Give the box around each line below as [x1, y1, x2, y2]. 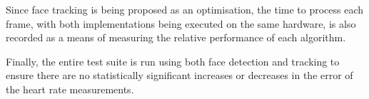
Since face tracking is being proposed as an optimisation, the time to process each [6, 2, 364, 16]
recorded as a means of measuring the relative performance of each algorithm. [6, 30, 346, 45]
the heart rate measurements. [6, 81, 134, 96]
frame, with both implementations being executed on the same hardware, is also [6, 16, 356, 31]
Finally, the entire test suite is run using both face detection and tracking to [6, 53, 340, 68]
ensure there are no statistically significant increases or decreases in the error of [6, 68, 353, 83]
